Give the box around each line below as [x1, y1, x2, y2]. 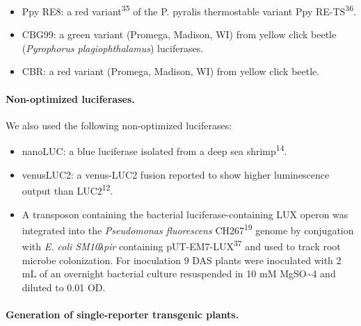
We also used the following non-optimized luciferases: [6, 117, 232, 132]
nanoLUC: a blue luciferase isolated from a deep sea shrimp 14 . [22, 142, 287, 158]
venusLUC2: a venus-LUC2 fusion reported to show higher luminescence [22, 167, 330, 181]
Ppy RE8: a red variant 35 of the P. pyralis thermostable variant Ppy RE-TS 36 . [22, 2, 356, 18]
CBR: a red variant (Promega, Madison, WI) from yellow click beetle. [22, 64, 320, 79]
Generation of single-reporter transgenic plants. [6, 307, 239, 321]
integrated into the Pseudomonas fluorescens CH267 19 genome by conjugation [22, 221, 354, 237]
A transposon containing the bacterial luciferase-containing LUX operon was [22, 206, 348, 221]
